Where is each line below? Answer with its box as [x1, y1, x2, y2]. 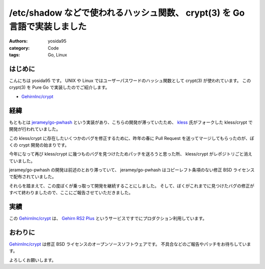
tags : [9, 52, 20, 58]
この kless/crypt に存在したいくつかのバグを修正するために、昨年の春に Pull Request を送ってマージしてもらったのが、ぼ [9, 135, 255, 141]
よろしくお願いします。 [9, 257, 56, 263]
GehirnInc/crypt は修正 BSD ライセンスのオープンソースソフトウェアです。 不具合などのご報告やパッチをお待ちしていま [9, 241, 251, 247]
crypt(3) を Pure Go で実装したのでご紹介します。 [9, 84, 110, 90]
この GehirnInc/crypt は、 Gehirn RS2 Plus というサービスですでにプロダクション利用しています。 [9, 215, 207, 221]
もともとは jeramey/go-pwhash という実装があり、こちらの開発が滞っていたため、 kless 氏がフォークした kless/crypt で [9, 119, 253, 125]
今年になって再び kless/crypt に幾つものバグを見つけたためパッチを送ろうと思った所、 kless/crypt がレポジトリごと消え [9, 151, 253, 157]
